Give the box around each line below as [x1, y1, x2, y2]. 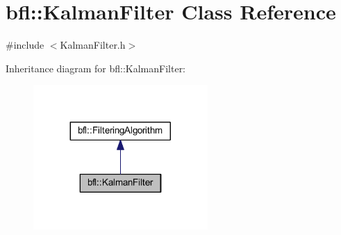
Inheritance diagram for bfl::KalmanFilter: [6, 60, 186, 75]
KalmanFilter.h [60, 38, 126, 52]
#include [6, 38, 44, 52]
